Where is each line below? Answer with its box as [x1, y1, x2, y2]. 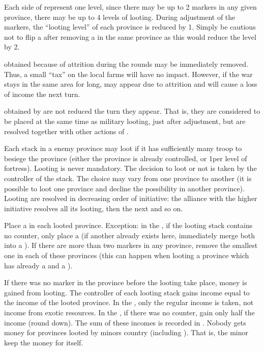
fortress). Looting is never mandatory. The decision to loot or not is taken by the [4, 163, 257, 173]
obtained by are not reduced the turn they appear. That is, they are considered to [4, 106, 260, 116]
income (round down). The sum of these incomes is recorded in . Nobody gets [4, 317, 246, 328]
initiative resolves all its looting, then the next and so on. [4, 203, 183, 213]
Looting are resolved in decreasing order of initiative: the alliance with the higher [4, 193, 257, 204]
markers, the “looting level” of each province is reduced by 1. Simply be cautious [4, 21, 256, 32]
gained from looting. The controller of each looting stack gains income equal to [4, 287, 250, 297]
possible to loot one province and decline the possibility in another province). [4, 183, 245, 193]
